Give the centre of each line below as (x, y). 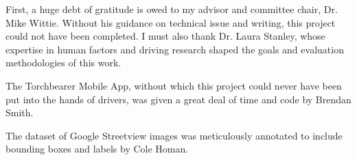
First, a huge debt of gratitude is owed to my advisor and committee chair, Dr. (172, 9)
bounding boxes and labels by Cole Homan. (97, 149)
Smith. (20, 112)
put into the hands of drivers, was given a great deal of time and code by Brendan (178, 99)
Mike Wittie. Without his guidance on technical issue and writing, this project (171, 22)
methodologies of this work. (64, 63)
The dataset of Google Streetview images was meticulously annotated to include (174, 135)
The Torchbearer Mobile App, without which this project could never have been (174, 85)
